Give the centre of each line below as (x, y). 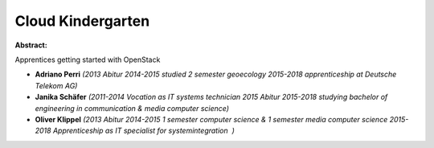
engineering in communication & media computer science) (132, 108)
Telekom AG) (56, 85)
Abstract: (31, 45)
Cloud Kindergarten (82, 21)
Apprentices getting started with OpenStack (88, 60)
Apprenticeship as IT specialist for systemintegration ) (143, 131)
